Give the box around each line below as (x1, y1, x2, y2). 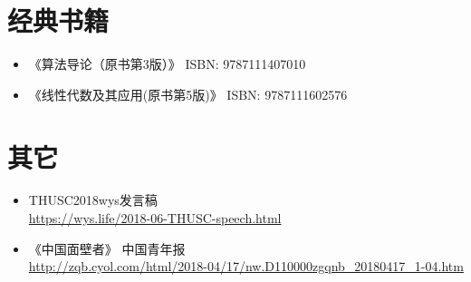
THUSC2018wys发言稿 (28, 190, 158, 209)
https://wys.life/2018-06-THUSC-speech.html (28, 209, 282, 228)
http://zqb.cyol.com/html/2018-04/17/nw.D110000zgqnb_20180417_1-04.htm (28, 257, 464, 276)
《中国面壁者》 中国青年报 (28, 238, 186, 258)
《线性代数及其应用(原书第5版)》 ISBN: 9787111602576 (28, 84, 348, 103)
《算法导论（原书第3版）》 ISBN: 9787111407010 (28, 54, 306, 73)
